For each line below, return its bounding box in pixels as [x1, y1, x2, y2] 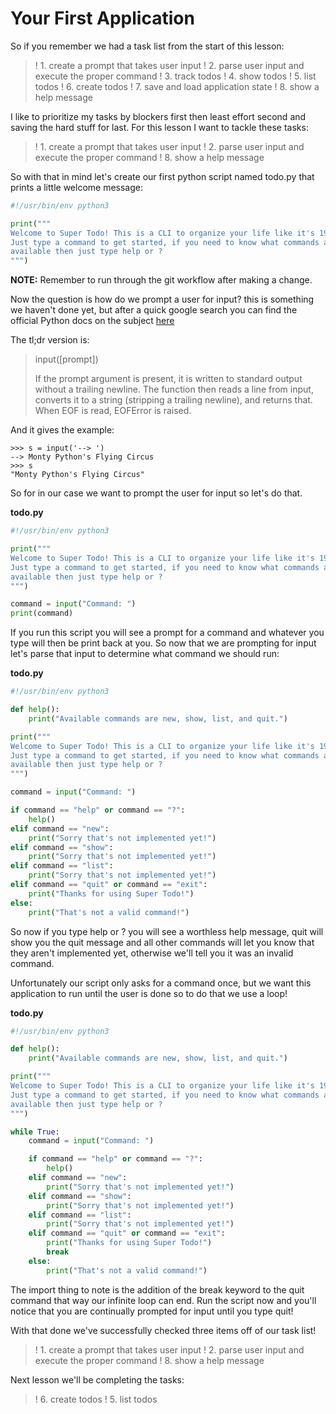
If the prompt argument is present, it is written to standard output [34, 373, 303, 385]
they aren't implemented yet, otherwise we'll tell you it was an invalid [10, 947, 294, 959]
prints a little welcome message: [10, 181, 144, 193]
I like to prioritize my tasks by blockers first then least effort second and [10, 110, 307, 122]
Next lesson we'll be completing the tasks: [10, 1373, 185, 1386]
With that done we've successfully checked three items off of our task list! [10, 1324, 317, 1336]
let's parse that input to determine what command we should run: [10, 648, 280, 660]
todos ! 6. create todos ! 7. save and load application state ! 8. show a [34, 80, 320, 92]
